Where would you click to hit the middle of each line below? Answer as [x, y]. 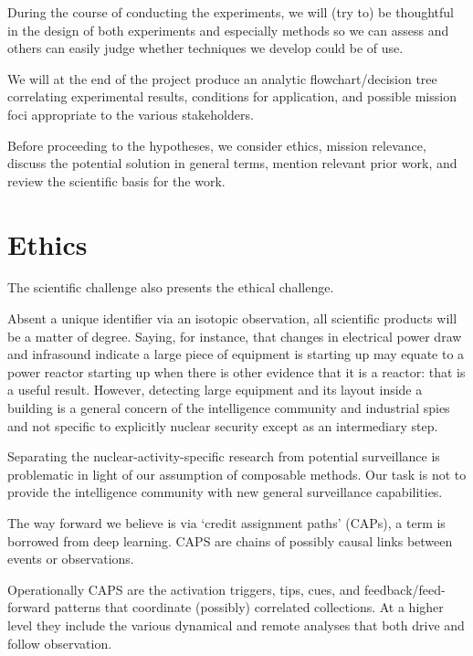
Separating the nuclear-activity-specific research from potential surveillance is [224, 456]
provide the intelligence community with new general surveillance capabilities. [225, 492]
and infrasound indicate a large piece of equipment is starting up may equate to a [236, 354]
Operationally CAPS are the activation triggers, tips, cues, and [184, 589]
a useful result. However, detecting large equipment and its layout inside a [215, 390]
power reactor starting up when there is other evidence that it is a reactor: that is [236, 371]
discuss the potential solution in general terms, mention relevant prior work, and [232, 163]
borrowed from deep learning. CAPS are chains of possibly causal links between [230, 540]
